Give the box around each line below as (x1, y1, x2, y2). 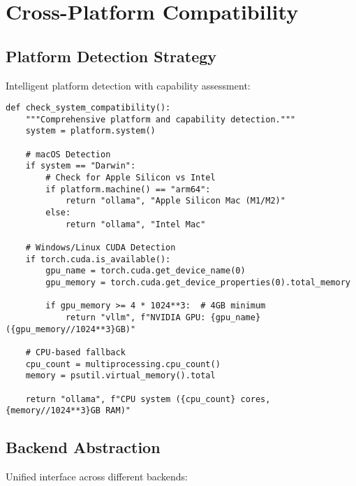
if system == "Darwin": (25, 161, 136, 171)
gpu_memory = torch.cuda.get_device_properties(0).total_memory (45, 278, 350, 288)
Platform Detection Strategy (6, 45, 217, 66)
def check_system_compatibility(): (6, 103, 171, 113)
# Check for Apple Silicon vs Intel (45, 173, 216, 183)
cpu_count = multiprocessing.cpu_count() (25, 359, 221, 369)
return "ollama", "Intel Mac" (65, 219, 206, 229)
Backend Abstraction (6, 436, 161, 458)
